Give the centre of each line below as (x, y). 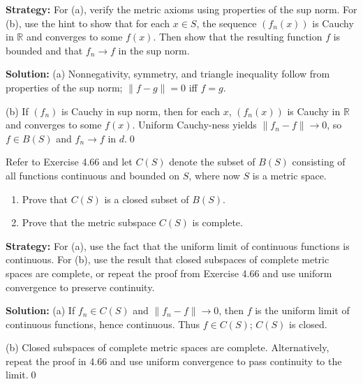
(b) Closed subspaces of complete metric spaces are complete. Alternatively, (168, 347)
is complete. (217, 222)
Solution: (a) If (40, 310)
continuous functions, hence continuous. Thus (103, 324)
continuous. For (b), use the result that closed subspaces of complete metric (168, 259)
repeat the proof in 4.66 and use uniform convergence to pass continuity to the (174, 361)
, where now (214, 175)
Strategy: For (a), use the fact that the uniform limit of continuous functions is (178, 245)
